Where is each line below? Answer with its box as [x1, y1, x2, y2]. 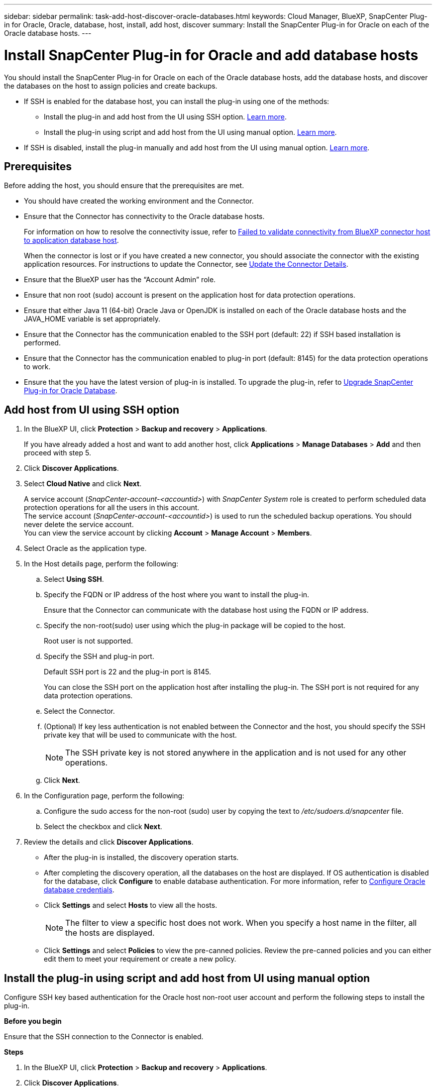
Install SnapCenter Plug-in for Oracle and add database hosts [4, 46, 419, 64]
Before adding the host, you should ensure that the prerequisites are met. [4, 181, 244, 190]
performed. [24, 338, 61, 347]
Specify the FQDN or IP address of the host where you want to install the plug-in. [44, 590, 310, 599]
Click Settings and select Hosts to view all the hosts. [44, 901, 218, 910]
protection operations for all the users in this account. [24, 503, 200, 512]
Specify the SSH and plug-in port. [44, 652, 154, 661]
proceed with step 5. [24, 448, 91, 457]
